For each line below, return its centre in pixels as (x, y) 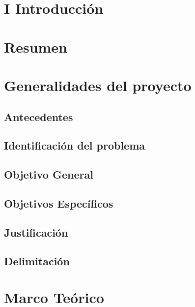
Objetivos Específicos (59, 203)
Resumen (36, 46)
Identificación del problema (75, 145)
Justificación (36, 232)
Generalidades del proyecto (98, 85)
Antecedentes (39, 116)
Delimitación (37, 261)
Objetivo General (49, 174)
